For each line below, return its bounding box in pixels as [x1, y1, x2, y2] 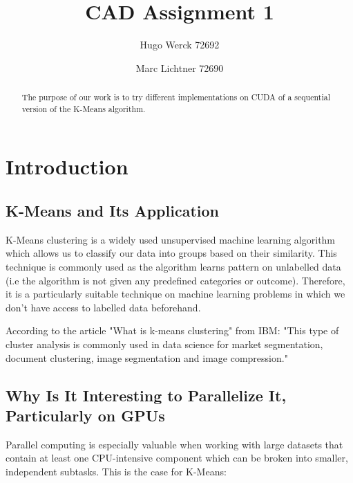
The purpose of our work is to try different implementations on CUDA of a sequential [21, 91, 330, 103]
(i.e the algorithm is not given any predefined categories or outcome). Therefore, [6, 273, 345, 287]
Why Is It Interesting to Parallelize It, [6, 384, 287, 405]
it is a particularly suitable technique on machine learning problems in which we [6, 286, 345, 301]
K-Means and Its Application [6, 200, 219, 221]
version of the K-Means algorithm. [21, 102, 146, 114]
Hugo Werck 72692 [140, 37, 220, 52]
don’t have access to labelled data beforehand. [6, 300, 201, 314]
